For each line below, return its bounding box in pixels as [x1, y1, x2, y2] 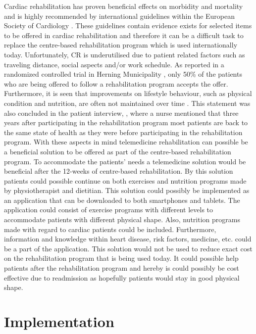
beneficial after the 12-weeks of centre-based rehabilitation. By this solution [4, 166, 233, 176]
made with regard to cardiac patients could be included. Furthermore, [4, 224, 216, 234]
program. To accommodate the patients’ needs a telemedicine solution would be [4, 156, 246, 166]
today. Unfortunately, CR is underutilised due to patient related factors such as [4, 49, 245, 59]
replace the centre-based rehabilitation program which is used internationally [4, 40, 238, 50]
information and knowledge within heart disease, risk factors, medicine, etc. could [4, 234, 252, 244]
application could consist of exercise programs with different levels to [4, 204, 213, 215]
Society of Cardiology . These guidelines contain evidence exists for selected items [4, 20, 252, 31]
